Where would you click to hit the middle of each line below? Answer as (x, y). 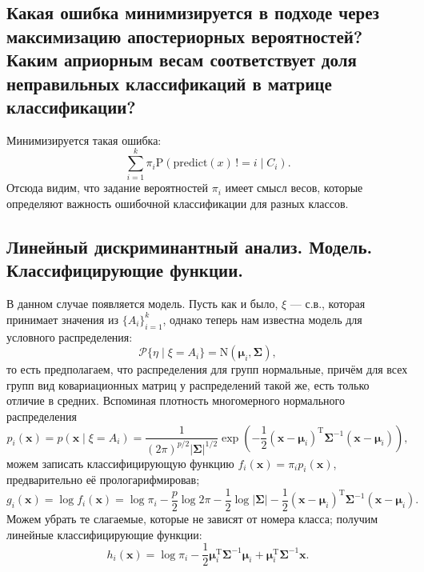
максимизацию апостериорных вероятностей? (185, 36)
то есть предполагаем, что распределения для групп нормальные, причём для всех (207, 369)
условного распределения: (70, 336)
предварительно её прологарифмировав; (103, 480)
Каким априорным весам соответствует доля (182, 60)
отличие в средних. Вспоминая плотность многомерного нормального (176, 400)
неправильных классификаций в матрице (169, 83)
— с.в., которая (328, 304)
